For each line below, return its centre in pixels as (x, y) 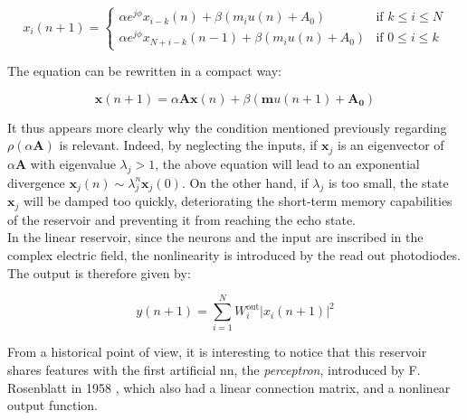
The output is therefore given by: (99, 272)
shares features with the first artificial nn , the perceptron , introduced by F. (214, 369)
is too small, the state (388, 182)
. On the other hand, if (245, 182)
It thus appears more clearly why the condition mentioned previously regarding (227, 127)
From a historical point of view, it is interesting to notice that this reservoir (217, 352)
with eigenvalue (73, 163)
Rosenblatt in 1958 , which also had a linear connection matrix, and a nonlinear (229, 387)
